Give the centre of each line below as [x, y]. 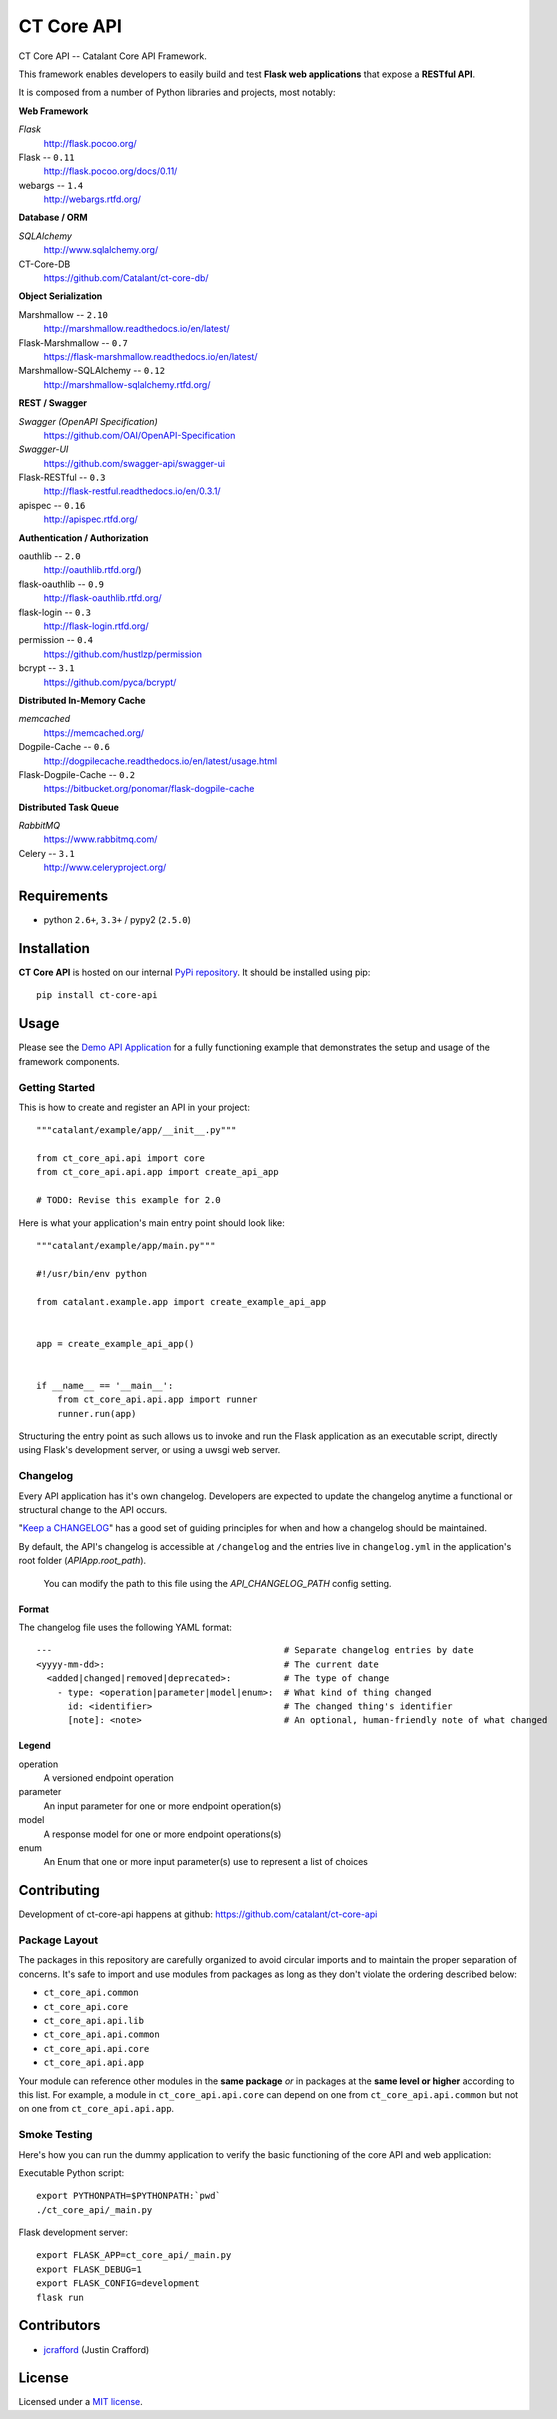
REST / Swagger [53, 403]
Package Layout [58, 1940]
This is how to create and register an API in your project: [134, 1107]
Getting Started [56, 1087]
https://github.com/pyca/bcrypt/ [110, 682]
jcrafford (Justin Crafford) [96, 2349]
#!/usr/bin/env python [92, 1273]
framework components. [69, 1061]
